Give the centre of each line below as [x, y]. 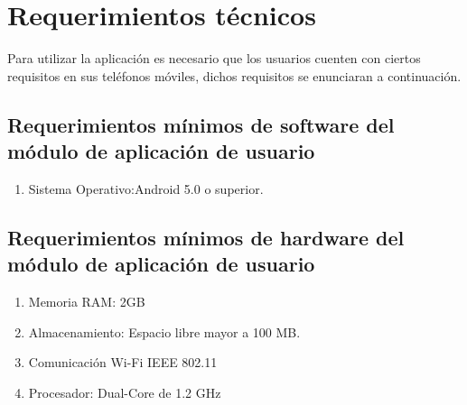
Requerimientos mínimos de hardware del [206, 237]
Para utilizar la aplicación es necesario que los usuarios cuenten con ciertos [214, 58]
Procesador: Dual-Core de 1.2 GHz [125, 392]
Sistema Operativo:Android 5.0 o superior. [146, 188]
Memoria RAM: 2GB [87, 302]
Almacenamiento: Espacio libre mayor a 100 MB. [164, 331]
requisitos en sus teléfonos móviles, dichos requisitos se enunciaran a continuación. [234, 75]
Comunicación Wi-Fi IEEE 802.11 [123, 362]
